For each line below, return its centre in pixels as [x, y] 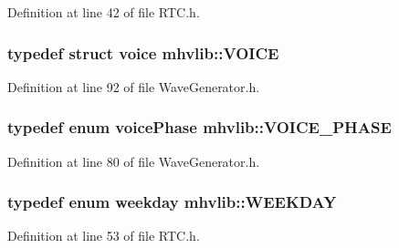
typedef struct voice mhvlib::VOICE [143, 52]
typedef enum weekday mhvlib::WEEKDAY [172, 202]
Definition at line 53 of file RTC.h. [104, 236]
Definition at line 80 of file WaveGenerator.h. [134, 161]
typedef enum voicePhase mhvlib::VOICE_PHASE [199, 127]
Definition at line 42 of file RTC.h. [104, 12]
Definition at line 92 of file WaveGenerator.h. [134, 86]
